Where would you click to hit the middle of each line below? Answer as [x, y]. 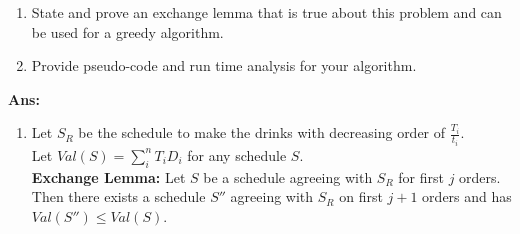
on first [361, 196]
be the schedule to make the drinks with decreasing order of [262, 132]
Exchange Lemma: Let [108, 176]
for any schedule [237, 154]
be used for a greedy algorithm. [127, 31]
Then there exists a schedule [118, 196]
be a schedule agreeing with [288, 176]
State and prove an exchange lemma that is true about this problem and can [266, 12]
